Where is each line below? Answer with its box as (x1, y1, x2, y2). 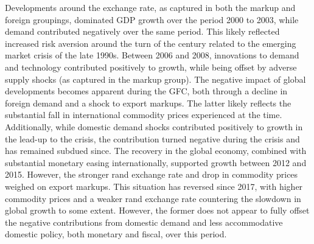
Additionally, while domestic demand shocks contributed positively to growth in (5, 120, 303, 133)
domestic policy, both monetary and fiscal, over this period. (5, 228, 227, 240)
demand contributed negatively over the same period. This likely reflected (5, 25, 280, 38)
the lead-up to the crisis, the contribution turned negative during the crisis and (5, 132, 300, 145)
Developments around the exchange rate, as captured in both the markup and (5, 1, 296, 13)
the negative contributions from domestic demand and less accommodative (5, 215, 283, 228)
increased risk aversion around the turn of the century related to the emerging (5, 37, 296, 49)
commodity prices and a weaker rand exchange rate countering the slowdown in (5, 192, 301, 204)
